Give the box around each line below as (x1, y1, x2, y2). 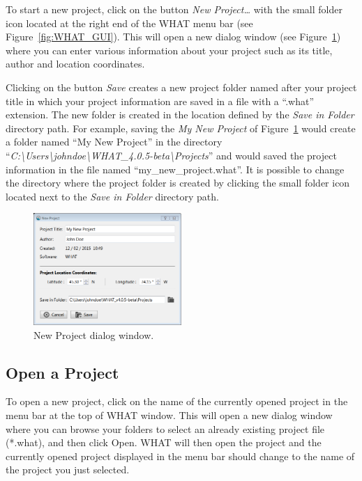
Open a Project (6, 361, 119, 383)
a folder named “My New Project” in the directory (6, 134, 223, 149)
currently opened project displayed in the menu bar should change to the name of (6, 448, 355, 463)
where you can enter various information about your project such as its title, (6, 42, 333, 57)
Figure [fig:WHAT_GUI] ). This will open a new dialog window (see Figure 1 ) (6, 29, 341, 44)
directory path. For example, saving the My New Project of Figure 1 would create (6, 120, 356, 135)
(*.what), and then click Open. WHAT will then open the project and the (6, 435, 322, 450)
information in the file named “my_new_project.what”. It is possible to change (6, 161, 345, 176)
